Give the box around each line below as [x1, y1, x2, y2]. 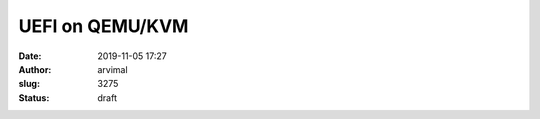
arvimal [97, 63, 129, 75]
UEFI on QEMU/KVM [18, 15, 189, 37]
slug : [18, 78, 40, 90]
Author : [18, 63, 52, 75]
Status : [18, 91, 50, 104]
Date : [18, 50, 42, 62]
